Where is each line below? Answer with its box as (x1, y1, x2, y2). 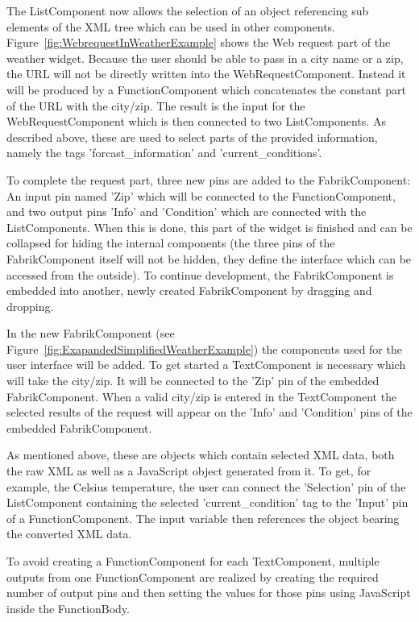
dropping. (6, 297, 54, 314)
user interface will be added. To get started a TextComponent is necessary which (6, 356, 406, 373)
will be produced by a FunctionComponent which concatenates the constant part (6, 81, 406, 97)
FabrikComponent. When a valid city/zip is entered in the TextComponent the (6, 388, 397, 404)
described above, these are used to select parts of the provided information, (6, 128, 378, 145)
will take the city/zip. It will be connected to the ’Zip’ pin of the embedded (6, 372, 380, 389)
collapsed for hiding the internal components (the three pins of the (6, 234, 335, 251)
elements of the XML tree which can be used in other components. (6, 18, 336, 35)
